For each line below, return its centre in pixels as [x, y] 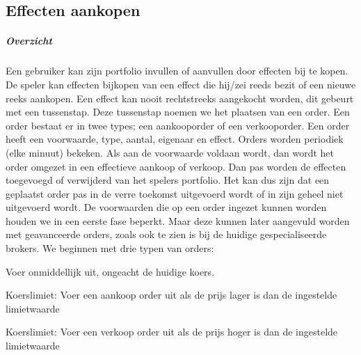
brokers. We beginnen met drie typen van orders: [110, 248]
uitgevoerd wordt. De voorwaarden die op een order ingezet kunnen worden [166, 207]
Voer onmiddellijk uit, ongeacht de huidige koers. [110, 271]
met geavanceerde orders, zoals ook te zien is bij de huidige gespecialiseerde [166, 234]
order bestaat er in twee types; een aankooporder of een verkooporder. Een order [178, 125]
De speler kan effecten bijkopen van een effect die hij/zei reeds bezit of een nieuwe [181, 84]
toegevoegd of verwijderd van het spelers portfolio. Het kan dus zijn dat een [168, 180]
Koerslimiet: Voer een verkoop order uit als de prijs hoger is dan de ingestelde [172, 332]
